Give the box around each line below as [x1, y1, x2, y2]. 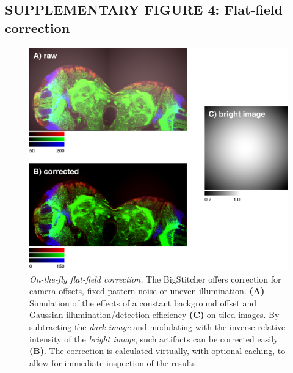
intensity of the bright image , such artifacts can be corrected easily [29, 332, 278, 345]
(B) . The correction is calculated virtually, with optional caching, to [29, 344, 286, 357]
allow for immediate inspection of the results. [29, 356, 198, 369]
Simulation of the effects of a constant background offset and [29, 296, 257, 309]
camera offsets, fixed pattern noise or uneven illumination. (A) [29, 284, 265, 297]
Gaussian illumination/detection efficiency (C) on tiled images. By [29, 308, 280, 321]
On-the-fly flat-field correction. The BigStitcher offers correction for [29, 272, 281, 285]
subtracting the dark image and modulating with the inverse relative [29, 320, 286, 333]
